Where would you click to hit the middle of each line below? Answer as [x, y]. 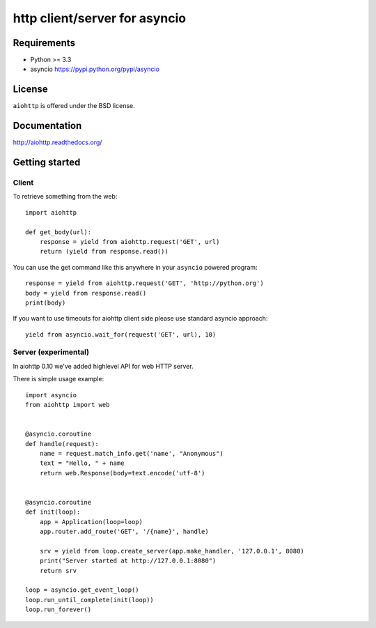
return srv [58, 570]
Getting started [47, 163]
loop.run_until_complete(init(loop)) [90, 600]
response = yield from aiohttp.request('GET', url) [130, 242]
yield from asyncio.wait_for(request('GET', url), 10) [121, 334]
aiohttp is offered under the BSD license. [74, 106]
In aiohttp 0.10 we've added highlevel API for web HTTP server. [103, 366]
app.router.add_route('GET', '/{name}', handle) [124, 532]
